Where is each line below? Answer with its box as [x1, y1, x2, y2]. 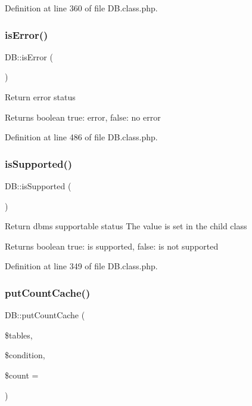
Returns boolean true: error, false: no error [5, 110, 161, 123]
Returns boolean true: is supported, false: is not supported [5, 239, 219, 252]
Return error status [5, 91, 76, 103]
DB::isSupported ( [5, 180, 71, 192]
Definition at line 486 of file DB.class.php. [5, 131, 158, 143]
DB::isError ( [5, 50, 53, 63]
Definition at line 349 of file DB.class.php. [5, 260, 158, 272]
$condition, [5, 349, 45, 361]
